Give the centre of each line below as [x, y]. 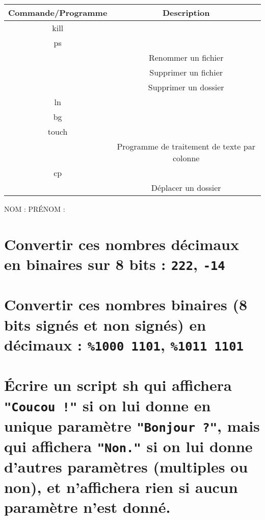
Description [186, 13]
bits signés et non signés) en [105, 324]
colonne [186, 158]
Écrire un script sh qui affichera [118, 385]
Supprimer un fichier [186, 72]
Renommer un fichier [186, 57]
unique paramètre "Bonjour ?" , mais [132, 425]
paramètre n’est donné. [87, 506]
